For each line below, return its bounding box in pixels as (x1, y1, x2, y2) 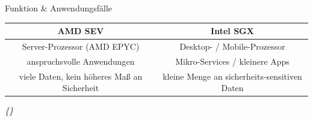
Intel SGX (211, 25, 254, 37)
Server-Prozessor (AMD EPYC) (22, 40, 140, 52)
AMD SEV (57, 25, 104, 37)
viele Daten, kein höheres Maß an (19, 69, 143, 82)
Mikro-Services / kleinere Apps (175, 55, 290, 67)
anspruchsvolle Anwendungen (26, 55, 135, 67)
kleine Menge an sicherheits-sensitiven (163, 69, 302, 82)
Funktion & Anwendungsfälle (5, 2, 113, 14)
